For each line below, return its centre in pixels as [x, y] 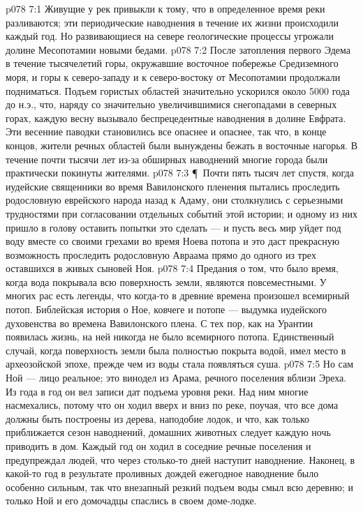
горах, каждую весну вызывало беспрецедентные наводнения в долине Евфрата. [176, 118]
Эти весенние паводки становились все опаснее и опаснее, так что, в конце [166, 131]
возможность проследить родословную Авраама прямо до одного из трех [161, 254]
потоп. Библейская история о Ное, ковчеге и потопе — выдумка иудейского [166, 309]
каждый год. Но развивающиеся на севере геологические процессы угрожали [170, 36]
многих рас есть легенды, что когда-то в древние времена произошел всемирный [178, 295]
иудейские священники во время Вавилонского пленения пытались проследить [173, 186]
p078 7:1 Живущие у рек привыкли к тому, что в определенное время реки [165, 8]
